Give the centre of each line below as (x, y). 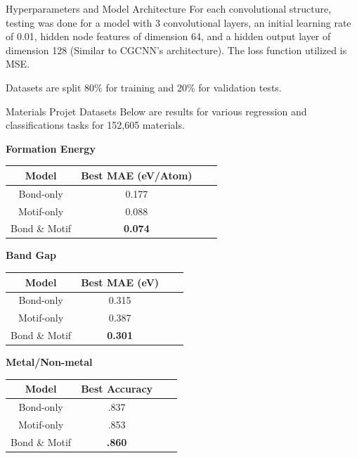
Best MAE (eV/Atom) (137, 175)
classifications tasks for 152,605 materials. (95, 125)
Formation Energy (51, 148)
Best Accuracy (117, 389)
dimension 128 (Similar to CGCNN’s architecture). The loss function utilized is (176, 50)
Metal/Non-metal (49, 362)
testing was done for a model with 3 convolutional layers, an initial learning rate (178, 22)
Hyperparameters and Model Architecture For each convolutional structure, (169, 8)
